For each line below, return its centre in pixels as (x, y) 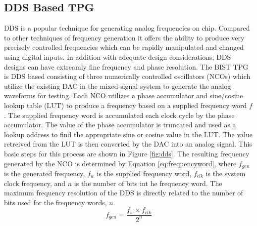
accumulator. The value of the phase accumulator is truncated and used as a (120, 125)
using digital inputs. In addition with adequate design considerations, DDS (118, 56)
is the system (226, 173)
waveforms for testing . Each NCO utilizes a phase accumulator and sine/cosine (124, 95)
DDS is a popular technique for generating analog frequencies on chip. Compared (127, 28)
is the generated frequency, (45, 173)
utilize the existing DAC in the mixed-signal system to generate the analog (118, 86)
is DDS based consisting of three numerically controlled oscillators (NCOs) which (127, 76)
